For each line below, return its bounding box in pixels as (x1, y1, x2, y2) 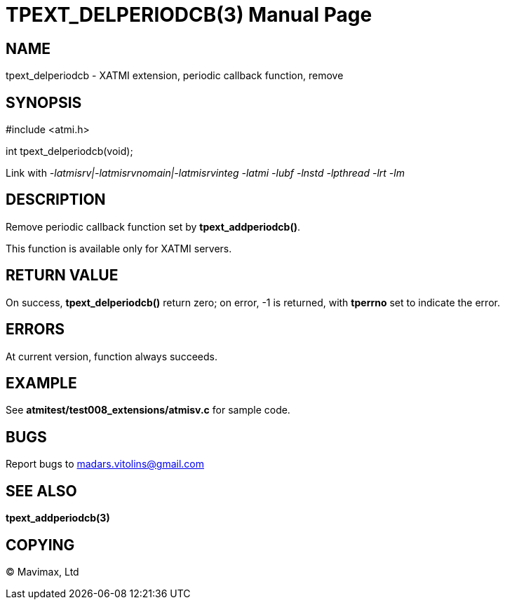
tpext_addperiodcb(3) (6, 512, 110, 524)
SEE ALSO (6, 482, 77, 500)
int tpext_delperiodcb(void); (6, 145, 133, 158)
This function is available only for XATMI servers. (6, 242, 232, 254)
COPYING (6, 536, 75, 554)
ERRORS (6, 320, 65, 339)
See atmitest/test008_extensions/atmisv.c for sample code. (6, 404, 290, 416)
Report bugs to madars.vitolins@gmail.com (6, 458, 204, 470)
